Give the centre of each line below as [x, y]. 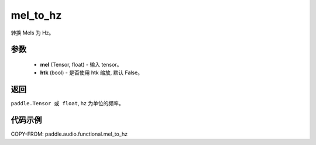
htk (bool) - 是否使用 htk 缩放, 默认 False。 [92, 72]
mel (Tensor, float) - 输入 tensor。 [81, 64]
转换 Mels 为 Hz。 [32, 33]
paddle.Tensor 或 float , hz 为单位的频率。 [67, 103]
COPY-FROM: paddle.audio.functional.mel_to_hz [69, 134]
